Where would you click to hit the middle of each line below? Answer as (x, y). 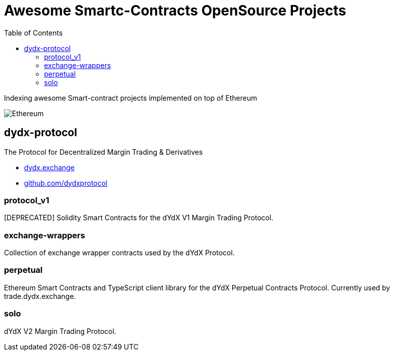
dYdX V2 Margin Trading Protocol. (60, 331)
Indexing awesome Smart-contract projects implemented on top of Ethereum (131, 98)
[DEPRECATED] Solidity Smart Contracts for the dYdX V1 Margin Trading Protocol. (139, 218)
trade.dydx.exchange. (40, 296)
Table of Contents (34, 33)
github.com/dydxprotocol (66, 183)
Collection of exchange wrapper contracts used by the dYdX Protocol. (119, 253)
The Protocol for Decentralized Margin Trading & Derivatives (103, 152)
